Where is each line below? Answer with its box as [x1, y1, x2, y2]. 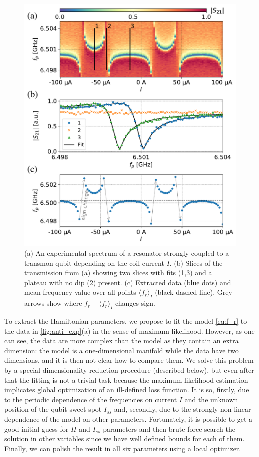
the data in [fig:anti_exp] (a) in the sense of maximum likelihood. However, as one [4, 325, 255, 336]
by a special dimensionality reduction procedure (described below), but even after [4, 365, 254, 375]
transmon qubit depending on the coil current [24, 257, 164, 268]
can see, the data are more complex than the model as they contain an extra [4, 335, 239, 346]
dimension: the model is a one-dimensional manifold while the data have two [4, 345, 239, 355]
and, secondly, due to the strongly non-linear [114, 404, 251, 414]
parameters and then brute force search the [103, 423, 235, 434]
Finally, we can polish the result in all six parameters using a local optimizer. [4, 443, 241, 453]
